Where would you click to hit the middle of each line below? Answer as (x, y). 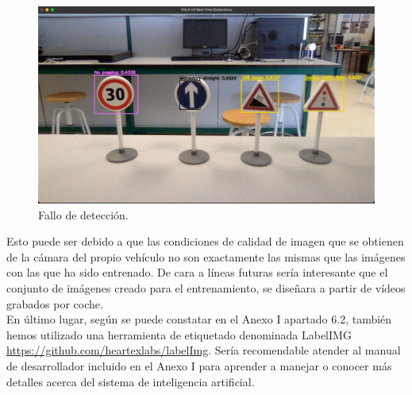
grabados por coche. (55, 303)
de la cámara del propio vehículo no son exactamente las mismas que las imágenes (206, 256)
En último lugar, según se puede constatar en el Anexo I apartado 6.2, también (199, 319)
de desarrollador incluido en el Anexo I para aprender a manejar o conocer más (199, 365)
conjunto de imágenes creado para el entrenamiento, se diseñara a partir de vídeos (206, 287)
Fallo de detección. (83, 214)
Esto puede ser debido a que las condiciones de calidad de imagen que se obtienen (205, 241)
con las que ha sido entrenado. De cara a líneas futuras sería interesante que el (197, 272)
